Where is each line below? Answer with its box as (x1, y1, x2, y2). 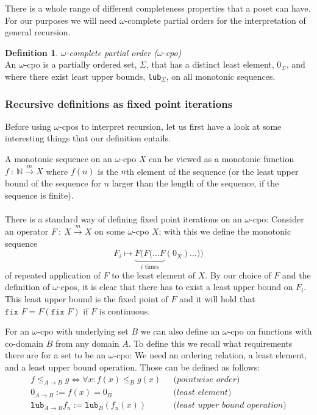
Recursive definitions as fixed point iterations (5, 96, 233, 111)
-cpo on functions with (227, 325, 312, 338)
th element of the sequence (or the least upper (126, 165, 299, 177)
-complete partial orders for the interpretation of (124, 13, 306, 26)
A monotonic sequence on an (5, 152, 112, 165)
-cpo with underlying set (37, 325, 129, 338)
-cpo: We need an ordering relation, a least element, (113, 349, 307, 361)
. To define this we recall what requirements (128, 336, 293, 349)
